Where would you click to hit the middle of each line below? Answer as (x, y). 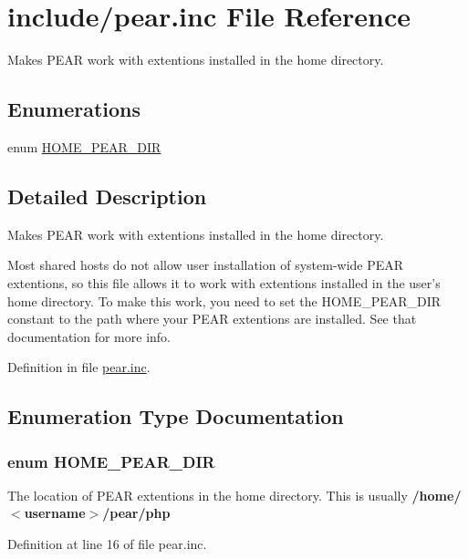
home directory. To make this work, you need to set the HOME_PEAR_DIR (224, 300)
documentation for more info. (89, 336)
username (55, 513)
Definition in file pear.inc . (79, 367)
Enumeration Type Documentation (176, 416)
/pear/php (136, 513)
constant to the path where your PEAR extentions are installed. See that (212, 319)
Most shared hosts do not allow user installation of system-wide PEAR (206, 265)
